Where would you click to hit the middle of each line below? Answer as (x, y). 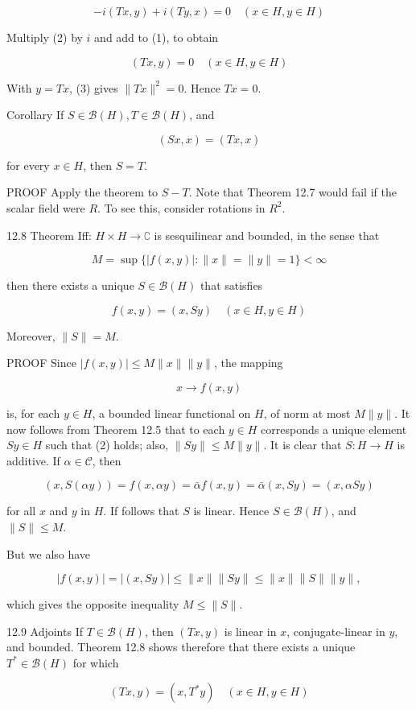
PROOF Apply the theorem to (82, 192)
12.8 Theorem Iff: (49, 235)
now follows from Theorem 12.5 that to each (116, 429)
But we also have (49, 553)
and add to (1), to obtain (157, 37)
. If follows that (141, 511)
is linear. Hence (231, 511)
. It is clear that (303, 445)
